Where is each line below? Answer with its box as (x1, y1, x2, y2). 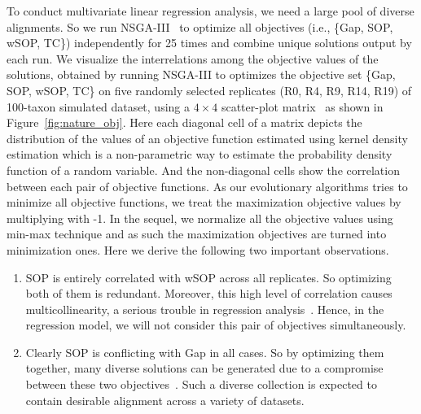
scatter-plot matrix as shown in (221, 98, 384, 115)
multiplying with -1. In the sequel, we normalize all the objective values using (7, 209, 393, 226)
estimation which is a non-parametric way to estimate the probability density (7, 146, 392, 163)
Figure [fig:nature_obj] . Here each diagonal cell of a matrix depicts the (7, 114, 362, 131)
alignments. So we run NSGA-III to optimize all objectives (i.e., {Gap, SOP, (7, 18, 393, 35)
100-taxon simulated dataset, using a (7, 98, 191, 115)
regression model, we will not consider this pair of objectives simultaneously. (25, 316, 406, 333)
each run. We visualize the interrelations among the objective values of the (7, 50, 379, 67)
